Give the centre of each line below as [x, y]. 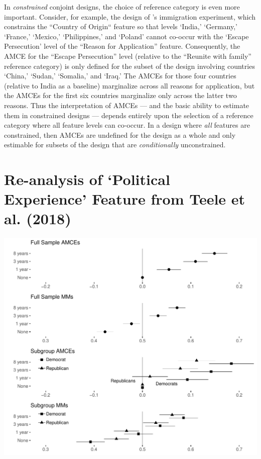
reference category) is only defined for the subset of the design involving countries [129, 66]
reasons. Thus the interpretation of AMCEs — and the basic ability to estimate [127, 105]
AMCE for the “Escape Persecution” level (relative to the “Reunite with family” [128, 56]
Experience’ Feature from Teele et [125, 199]
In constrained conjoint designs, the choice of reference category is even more [122, 7]
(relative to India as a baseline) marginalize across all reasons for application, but [129, 85]
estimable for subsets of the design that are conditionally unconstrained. [115, 145]
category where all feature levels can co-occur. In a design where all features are [127, 125]
